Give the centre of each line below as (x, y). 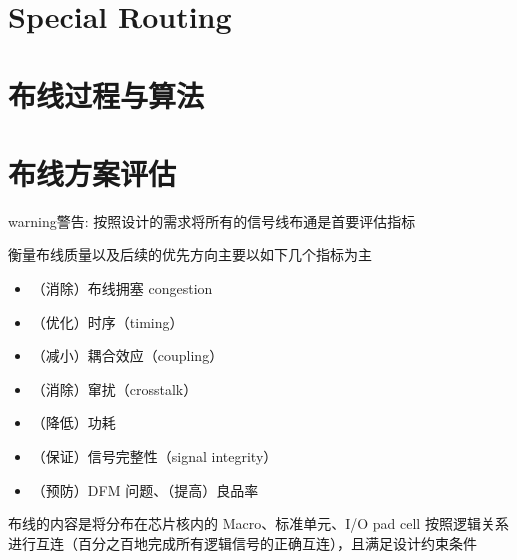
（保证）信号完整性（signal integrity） (154, 456)
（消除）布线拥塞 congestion (122, 288)
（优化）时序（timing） (107, 321)
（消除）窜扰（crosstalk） (114, 388)
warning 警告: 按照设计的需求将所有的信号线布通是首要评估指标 (212, 220)
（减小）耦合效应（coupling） (127, 355)
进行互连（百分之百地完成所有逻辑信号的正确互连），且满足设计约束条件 (242, 542)
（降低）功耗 (73, 422)
